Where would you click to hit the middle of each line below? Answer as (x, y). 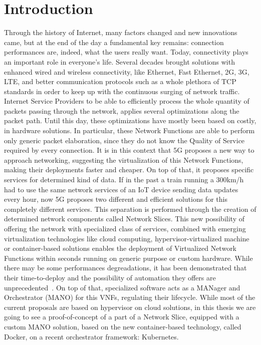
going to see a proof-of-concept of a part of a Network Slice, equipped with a (122, 317)
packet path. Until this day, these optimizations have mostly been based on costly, (130, 120)
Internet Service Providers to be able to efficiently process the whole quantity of (127, 101)
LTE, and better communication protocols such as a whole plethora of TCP (120, 81)
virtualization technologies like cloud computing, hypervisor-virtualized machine (127, 238)
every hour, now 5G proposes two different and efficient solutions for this (116, 199)
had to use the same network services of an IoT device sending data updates (121, 189)
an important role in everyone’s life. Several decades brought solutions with (119, 61)
